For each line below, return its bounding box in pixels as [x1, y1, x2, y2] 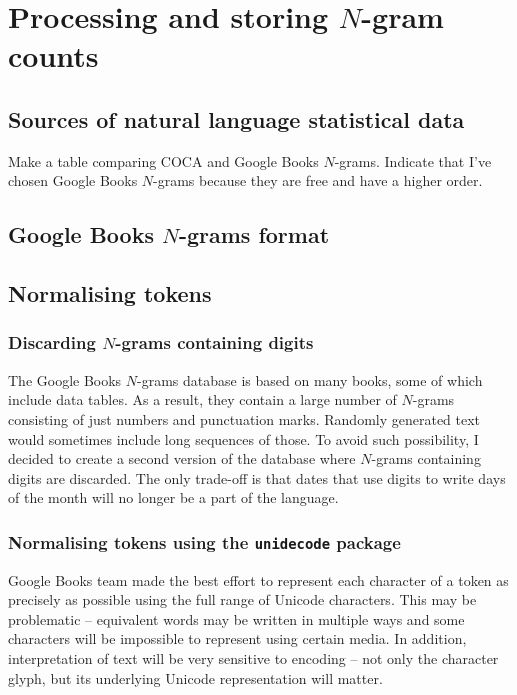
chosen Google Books [8, 170, 138, 191]
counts [8, 35, 99, 76]
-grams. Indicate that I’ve [334, 150, 492, 171]
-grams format [178, 219, 330, 250]
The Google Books [8, 369, 122, 390]
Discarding [8, 330, 96, 355]
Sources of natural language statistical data [8, 103, 465, 134]
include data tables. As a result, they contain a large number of [8, 389, 397, 410]
